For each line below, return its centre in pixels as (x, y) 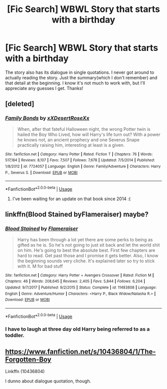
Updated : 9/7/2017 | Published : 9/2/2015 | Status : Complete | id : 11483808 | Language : (81, 287)
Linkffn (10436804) (25, 372)
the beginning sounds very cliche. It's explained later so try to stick (86, 261)
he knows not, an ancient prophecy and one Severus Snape (79, 140)
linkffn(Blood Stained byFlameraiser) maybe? (77, 214)
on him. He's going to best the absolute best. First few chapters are (86, 250)
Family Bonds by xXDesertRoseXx (47, 118)
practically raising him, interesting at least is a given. (71, 145)
